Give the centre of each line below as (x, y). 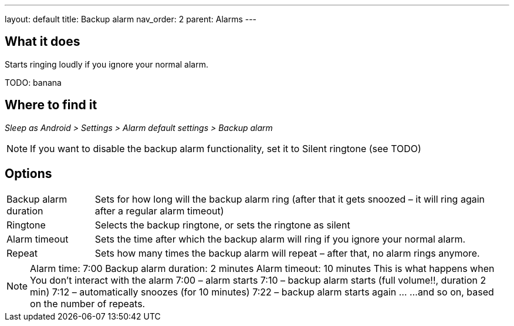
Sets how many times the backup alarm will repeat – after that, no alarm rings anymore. (287, 253)
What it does (43, 42)
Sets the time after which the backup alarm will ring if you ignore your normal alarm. (280, 239)
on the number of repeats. (88, 303)
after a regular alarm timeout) (159, 211)
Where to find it (51, 105)
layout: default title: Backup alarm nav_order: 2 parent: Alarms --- (131, 19)
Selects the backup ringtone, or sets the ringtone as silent (222, 225)
